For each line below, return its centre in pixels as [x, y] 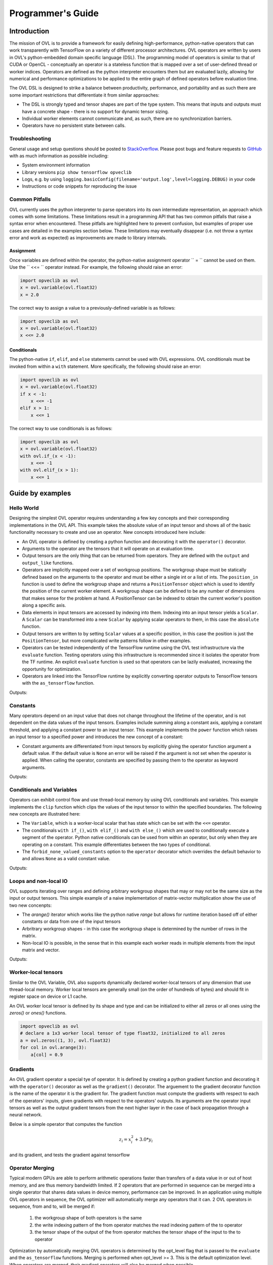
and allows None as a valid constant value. [66, 859]
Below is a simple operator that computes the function [66, 1124]
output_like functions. [48, 563]
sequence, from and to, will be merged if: [52, 1206]
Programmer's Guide [54, 13]
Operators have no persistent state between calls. [74, 125]
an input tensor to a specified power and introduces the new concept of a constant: [96, 737]
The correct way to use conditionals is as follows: [61, 428]
